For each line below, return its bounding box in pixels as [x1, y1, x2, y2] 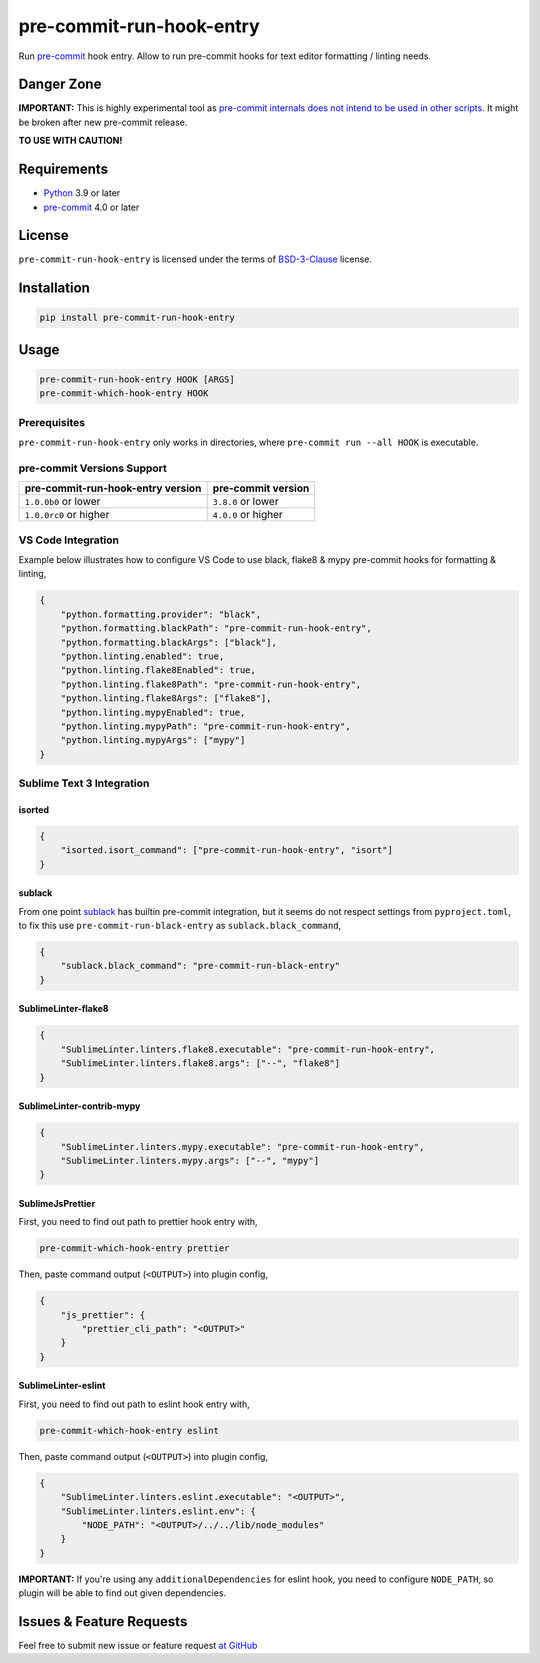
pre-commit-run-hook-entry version [24, 481, 202, 495]
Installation [18, 280, 90, 297]
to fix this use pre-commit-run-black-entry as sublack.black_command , [18, 920, 342, 932]
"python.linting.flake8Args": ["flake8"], [60, 693, 272, 704]
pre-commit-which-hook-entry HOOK [39, 388, 209, 399]
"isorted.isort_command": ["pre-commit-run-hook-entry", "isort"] [60, 845, 394, 856]
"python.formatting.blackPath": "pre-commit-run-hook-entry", [60, 623, 372, 634]
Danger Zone [18, 76, 102, 93]
